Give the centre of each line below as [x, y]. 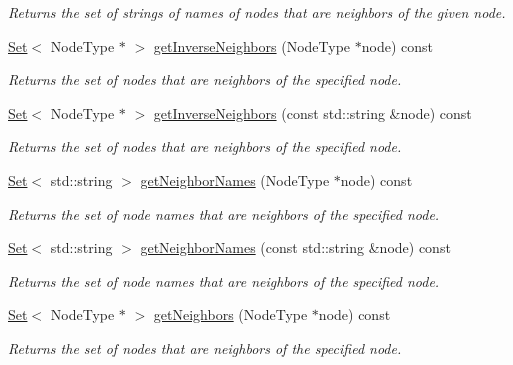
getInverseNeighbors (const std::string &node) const [312, 112]
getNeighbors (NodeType [230, 314]
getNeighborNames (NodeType [235, 179]
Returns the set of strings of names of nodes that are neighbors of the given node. [257, 12]
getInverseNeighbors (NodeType [252, 45]
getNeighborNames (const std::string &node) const [295, 247]
